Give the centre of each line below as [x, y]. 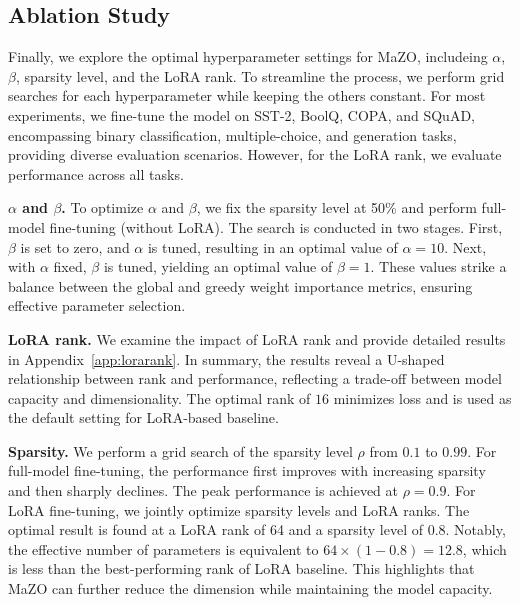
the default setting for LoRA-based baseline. [143, 417]
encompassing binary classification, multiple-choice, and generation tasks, [232, 134]
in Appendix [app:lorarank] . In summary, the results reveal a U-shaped [226, 358]
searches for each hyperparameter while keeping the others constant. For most [247, 95]
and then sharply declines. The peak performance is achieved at [203, 490]
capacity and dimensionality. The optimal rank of [159, 397]
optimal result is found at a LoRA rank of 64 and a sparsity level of [215, 529]
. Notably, [475, 529]
